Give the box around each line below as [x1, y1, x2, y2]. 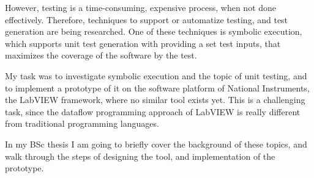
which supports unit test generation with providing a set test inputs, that [5, 37, 281, 49]
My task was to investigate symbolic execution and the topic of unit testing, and [5, 69, 307, 82]
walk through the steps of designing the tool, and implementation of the [5, 149, 275, 162]
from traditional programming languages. [5, 117, 159, 130]
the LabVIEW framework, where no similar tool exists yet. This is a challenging [5, 93, 305, 106]
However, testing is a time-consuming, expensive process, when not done [5, 1, 277, 13]
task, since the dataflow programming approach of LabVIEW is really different [5, 105, 301, 118]
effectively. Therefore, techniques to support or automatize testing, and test [5, 13, 288, 26]
